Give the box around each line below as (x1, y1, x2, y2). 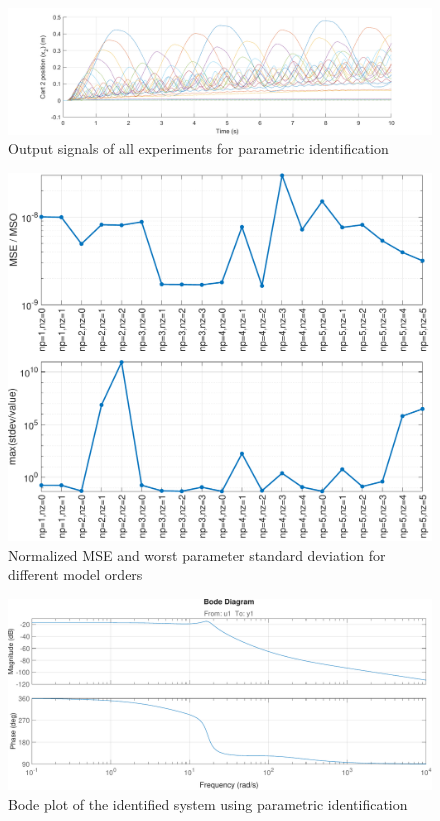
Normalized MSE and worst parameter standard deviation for (8, 544, 386, 565)
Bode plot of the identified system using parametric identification (8, 793, 408, 814)
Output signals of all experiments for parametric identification (8, 138, 389, 159)
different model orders (8, 564, 143, 585)
